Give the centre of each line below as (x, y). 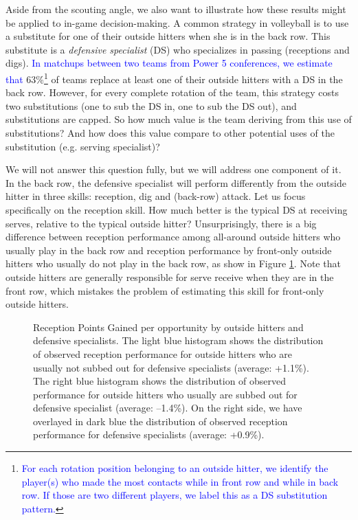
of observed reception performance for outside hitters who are (163, 353)
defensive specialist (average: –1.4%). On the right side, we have (168, 408)
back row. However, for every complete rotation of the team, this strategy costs (172, 92)
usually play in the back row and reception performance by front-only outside (169, 250)
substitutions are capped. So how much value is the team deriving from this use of (179, 119)
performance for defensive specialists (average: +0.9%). (149, 434)
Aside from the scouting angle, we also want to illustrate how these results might (176, 9)
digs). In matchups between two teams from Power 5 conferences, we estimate (169, 63)
